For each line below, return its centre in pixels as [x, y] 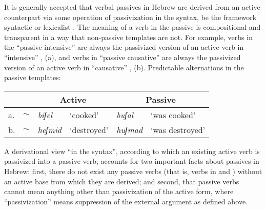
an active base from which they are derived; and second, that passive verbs [122, 181]
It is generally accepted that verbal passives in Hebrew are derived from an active [132, 7]
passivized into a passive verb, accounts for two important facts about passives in [132, 161]
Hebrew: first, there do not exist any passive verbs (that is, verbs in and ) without [133, 171]
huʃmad [130, 129]
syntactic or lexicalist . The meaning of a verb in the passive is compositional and [132, 27]
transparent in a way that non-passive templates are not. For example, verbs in [128, 37]
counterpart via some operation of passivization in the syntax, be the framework [130, 17]
